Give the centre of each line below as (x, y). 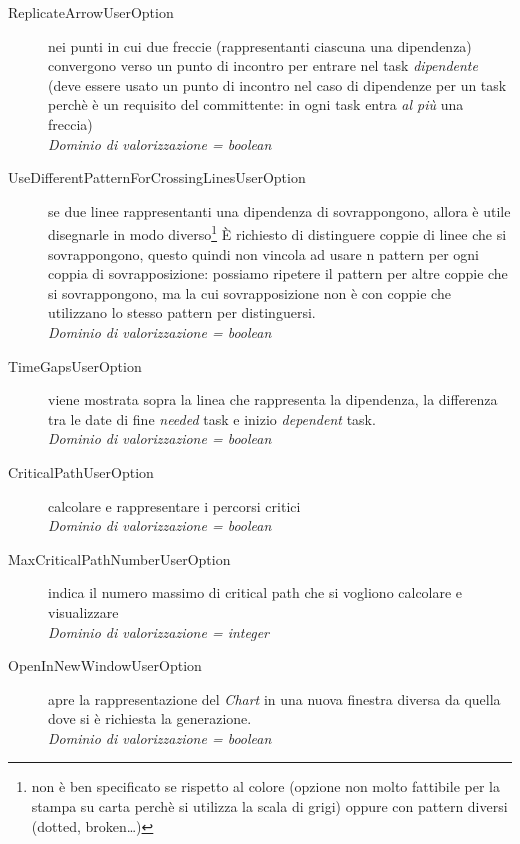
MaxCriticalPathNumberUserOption (119, 558)
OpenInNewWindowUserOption (105, 665)
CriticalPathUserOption (81, 471)
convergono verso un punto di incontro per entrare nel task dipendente (263, 65)
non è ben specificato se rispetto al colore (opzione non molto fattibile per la (265, 786)
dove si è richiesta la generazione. (150, 718)
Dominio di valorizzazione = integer (158, 631)
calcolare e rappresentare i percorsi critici (174, 505)
